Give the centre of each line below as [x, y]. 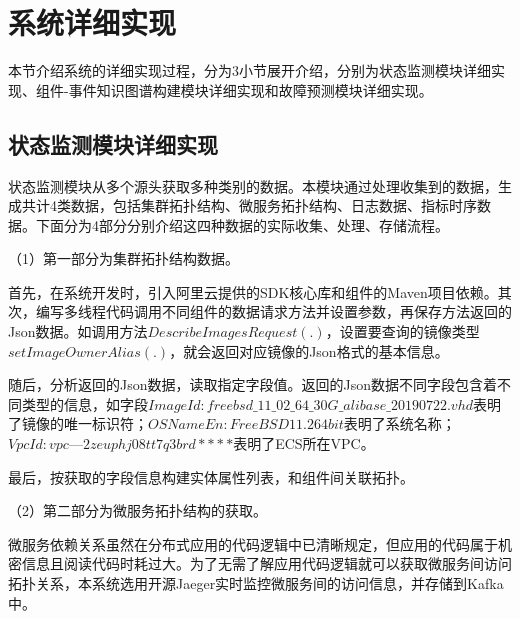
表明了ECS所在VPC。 [304, 443]
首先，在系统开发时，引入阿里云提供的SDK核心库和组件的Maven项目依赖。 [253, 291]
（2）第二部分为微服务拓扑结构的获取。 [137, 510]
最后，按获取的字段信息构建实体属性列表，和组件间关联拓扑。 [211, 476]
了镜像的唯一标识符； [78, 423]
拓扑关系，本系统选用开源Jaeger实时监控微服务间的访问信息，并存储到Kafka [256, 583]
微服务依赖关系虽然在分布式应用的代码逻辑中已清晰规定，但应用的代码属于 [253, 543]
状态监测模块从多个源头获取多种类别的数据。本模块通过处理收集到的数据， [253, 185]
